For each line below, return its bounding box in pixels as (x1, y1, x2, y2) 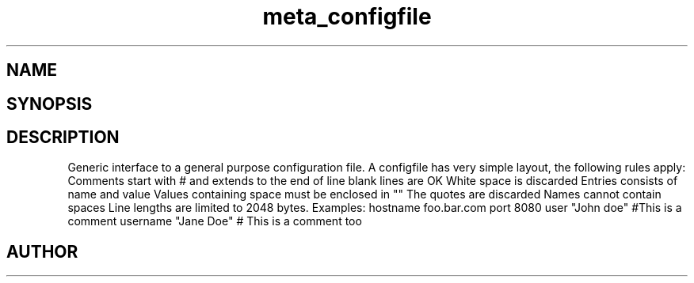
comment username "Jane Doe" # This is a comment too (67, 214, 362, 228)
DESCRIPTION (6, 127, 120, 148)
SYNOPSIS (6, 93, 93, 114)
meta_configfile (262, 3, 432, 30)
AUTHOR (6, 241, 78, 262)
